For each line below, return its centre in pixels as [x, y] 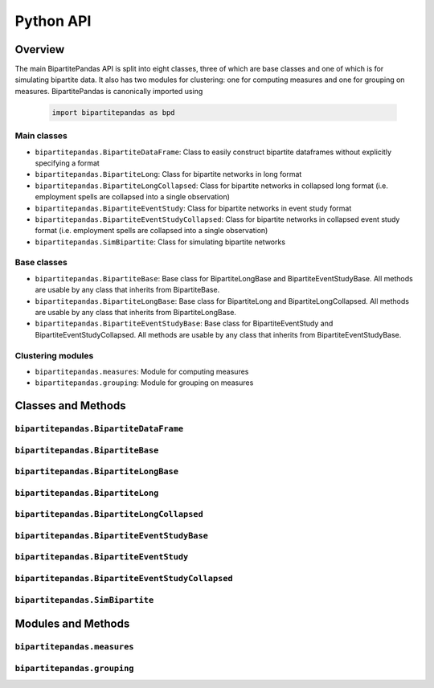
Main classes [41, 136]
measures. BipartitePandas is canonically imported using [109, 91]
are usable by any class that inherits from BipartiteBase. [127, 290]
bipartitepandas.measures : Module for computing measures [142, 371]
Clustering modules [54, 355]
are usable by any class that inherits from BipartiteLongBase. [136, 312]
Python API [53, 21]
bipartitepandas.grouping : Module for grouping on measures [144, 383]
